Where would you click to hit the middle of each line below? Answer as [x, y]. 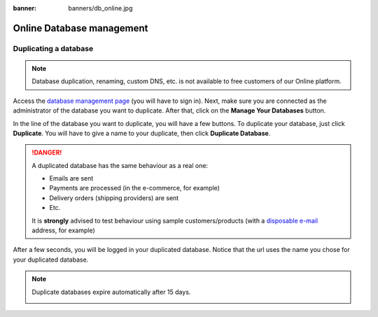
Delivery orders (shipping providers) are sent [114, 198]
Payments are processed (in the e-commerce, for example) [135, 188]
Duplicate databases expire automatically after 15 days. [111, 292]
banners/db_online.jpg [100, 8]
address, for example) [64, 230]
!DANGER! [47, 153]
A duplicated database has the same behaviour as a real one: [120, 165]
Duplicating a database [53, 48]
